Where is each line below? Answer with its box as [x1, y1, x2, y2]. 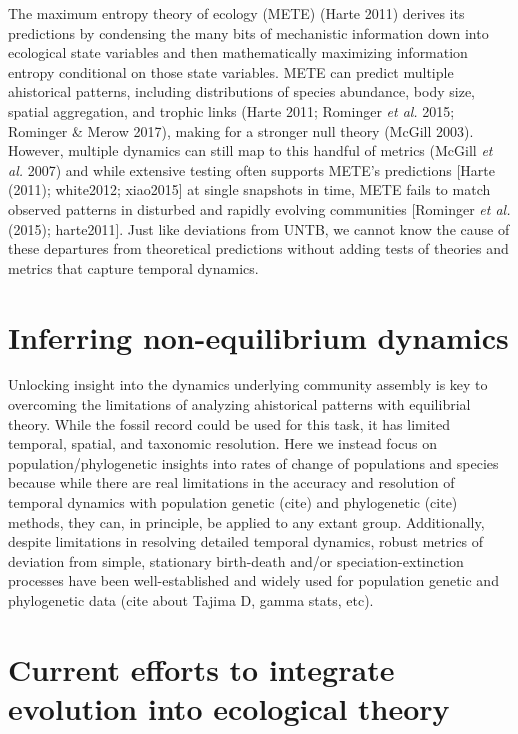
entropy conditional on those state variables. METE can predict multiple [8, 61, 454, 82]
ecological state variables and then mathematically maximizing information [8, 42, 468, 63]
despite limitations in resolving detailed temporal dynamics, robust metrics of [8, 531, 484, 552]
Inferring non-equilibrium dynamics [8, 316, 509, 357]
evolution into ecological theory [8, 687, 450, 728]
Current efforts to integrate [8, 648, 395, 689]
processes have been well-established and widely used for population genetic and [8, 570, 499, 591]
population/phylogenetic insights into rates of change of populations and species [8, 452, 499, 473]
